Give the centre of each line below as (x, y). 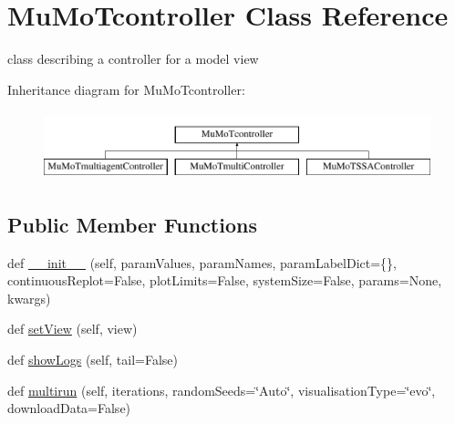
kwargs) (29, 298)
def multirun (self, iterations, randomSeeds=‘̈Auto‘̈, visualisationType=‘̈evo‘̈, (222, 390)
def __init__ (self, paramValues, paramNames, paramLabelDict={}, (202, 262)
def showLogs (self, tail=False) (93, 360)
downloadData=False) (69, 408)
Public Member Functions (132, 224)
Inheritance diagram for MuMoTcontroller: (126, 89)
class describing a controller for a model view (133, 59)
